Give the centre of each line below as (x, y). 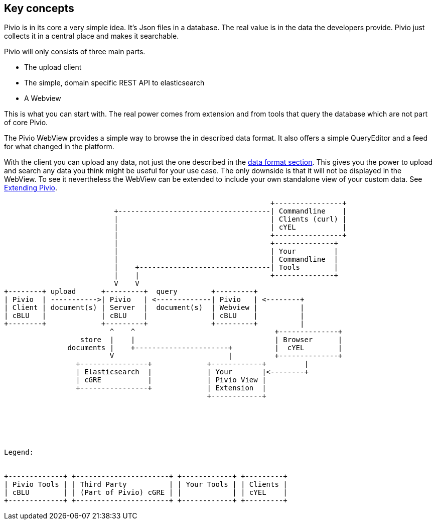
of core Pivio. (26, 123)
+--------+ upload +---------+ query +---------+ (131, 292)
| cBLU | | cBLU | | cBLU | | (154, 316)
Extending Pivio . (31, 188)
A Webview (43, 98)
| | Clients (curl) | (230, 219)
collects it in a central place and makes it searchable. (92, 36)
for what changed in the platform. (59, 147)
